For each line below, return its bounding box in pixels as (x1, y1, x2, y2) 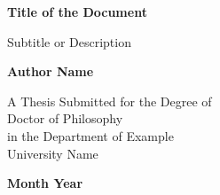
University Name (7, 144, 98, 162)
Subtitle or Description (7, 32, 131, 51)
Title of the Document (7, 3, 147, 20)
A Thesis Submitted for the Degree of (7, 91, 212, 110)
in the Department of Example (7, 126, 174, 144)
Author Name (7, 62, 94, 81)
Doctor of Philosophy (7, 109, 123, 128)
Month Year (7, 174, 83, 192)
